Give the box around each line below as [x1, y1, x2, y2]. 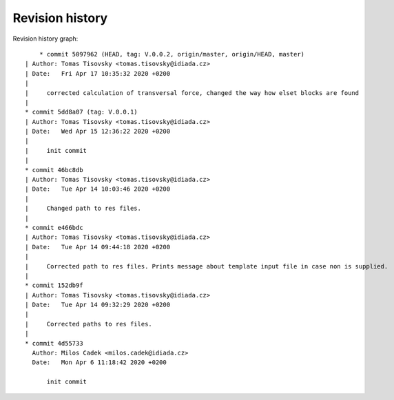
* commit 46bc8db [25, 166, 83, 173]
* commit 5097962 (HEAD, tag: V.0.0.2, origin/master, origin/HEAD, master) [39, 50, 305, 58]
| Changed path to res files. [25, 204, 141, 213]
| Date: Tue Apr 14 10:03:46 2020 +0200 [25, 185, 171, 193]
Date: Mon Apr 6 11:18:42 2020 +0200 [32, 359, 167, 366]
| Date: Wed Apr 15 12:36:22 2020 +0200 [25, 127, 171, 136]
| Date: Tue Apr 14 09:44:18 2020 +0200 [25, 243, 171, 251]
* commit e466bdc [25, 224, 83, 231]
